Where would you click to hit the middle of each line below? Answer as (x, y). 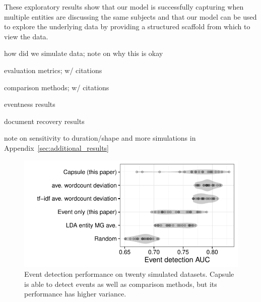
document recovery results (44, 121)
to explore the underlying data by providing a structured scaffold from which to (127, 26)
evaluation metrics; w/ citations (53, 70)
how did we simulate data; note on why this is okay (84, 53)
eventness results (30, 104)
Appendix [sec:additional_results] (56, 147)
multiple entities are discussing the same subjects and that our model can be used (130, 16)
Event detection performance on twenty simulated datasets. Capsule (129, 274)
